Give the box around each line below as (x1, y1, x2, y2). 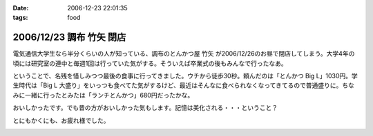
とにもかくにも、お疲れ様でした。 (12, 116, 110, 124)
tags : (12, 14, 28, 22)
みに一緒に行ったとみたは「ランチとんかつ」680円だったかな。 (12, 91, 194, 99)
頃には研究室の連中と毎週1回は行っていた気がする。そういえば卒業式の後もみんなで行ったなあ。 (12, 59, 287, 67)
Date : (12, 4, 29, 12)
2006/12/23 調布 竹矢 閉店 (12, 32, 126, 43)
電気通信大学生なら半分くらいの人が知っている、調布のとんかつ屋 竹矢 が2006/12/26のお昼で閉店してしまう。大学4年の (12, 49, 355, 58)
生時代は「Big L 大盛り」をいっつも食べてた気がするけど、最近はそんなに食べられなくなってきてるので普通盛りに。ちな (12, 81, 355, 89)
